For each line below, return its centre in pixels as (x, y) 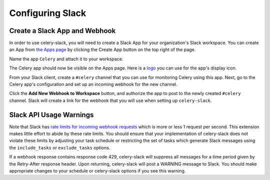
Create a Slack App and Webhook (62, 31)
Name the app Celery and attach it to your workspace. (66, 59)
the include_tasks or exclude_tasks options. (60, 147)
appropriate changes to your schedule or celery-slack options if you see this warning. (97, 171)
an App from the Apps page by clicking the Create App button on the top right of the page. (102, 49)
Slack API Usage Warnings (51, 115)
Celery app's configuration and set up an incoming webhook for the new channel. (93, 84)
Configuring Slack (48, 13)
